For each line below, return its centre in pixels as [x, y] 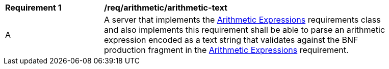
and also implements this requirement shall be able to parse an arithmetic [245, 30]
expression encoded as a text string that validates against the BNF [231, 40]
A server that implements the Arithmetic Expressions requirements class [242, 20]
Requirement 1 [33, 8]
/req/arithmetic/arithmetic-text [166, 8]
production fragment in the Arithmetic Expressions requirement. [226, 50]
